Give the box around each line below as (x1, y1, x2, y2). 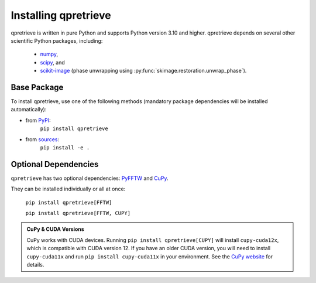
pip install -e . (40, 144, 90, 151)
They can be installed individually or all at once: (11, 185, 126, 193)
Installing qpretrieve (11, 9, 111, 22)
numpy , (40, 50, 59, 58)
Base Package (11, 82, 64, 92)
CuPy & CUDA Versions (26, 226, 84, 233)
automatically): (11, 106, 47, 113)
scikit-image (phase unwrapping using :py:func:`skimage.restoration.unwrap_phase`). (40, 67, 247, 74)
